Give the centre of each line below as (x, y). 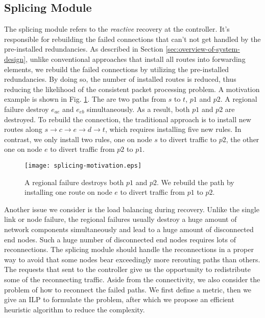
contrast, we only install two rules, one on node (78, 139)
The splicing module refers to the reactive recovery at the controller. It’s (117, 29)
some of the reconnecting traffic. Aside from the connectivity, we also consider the (132, 279)
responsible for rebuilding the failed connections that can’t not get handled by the (132, 39)
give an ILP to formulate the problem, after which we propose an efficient (119, 299)
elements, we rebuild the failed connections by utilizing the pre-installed (117, 69)
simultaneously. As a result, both (138, 109)
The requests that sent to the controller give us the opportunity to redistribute (127, 269)
